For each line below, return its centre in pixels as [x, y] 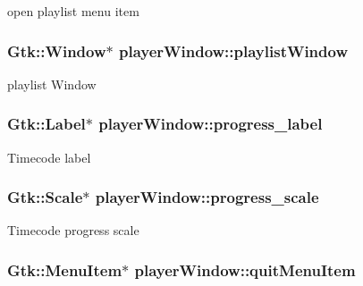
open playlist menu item [73, 11]
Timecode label [49, 157]
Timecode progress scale [73, 230]
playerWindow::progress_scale [207, 197]
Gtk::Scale [45, 197]
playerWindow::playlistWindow [233, 50]
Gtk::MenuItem [65, 269]
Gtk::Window [57, 50]
